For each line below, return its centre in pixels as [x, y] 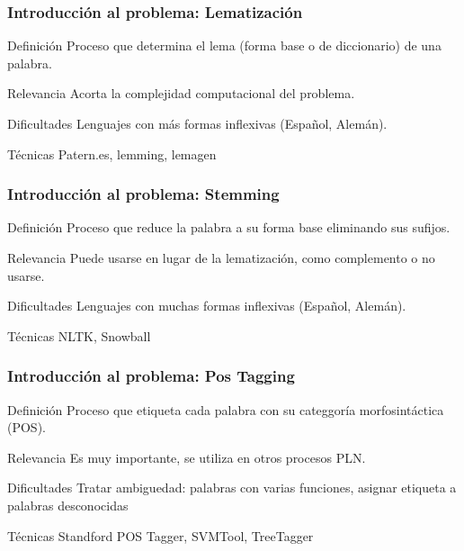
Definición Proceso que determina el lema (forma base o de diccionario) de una [224, 45]
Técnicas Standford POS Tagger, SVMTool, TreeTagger [161, 535]
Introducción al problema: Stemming [143, 194]
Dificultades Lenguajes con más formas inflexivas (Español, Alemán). [197, 123]
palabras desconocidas [68, 505]
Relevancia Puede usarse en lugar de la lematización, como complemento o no [221, 257]
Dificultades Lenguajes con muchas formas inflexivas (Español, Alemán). [207, 306]
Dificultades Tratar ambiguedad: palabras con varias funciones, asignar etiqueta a [232, 488]
